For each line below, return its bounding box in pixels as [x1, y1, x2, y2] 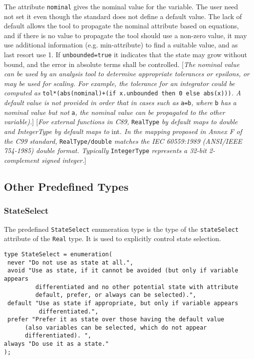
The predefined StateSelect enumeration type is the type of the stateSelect [4, 224, 239, 234]
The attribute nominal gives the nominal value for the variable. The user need [4, 1, 238, 11]
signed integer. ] [41, 155, 86, 165]
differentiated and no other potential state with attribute [35, 283, 238, 291]
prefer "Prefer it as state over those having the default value [7, 316, 225, 323]
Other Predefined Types [4, 179, 128, 194]
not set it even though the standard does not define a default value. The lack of [4, 11, 242, 21]
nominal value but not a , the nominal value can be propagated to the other [4, 107, 225, 117]
